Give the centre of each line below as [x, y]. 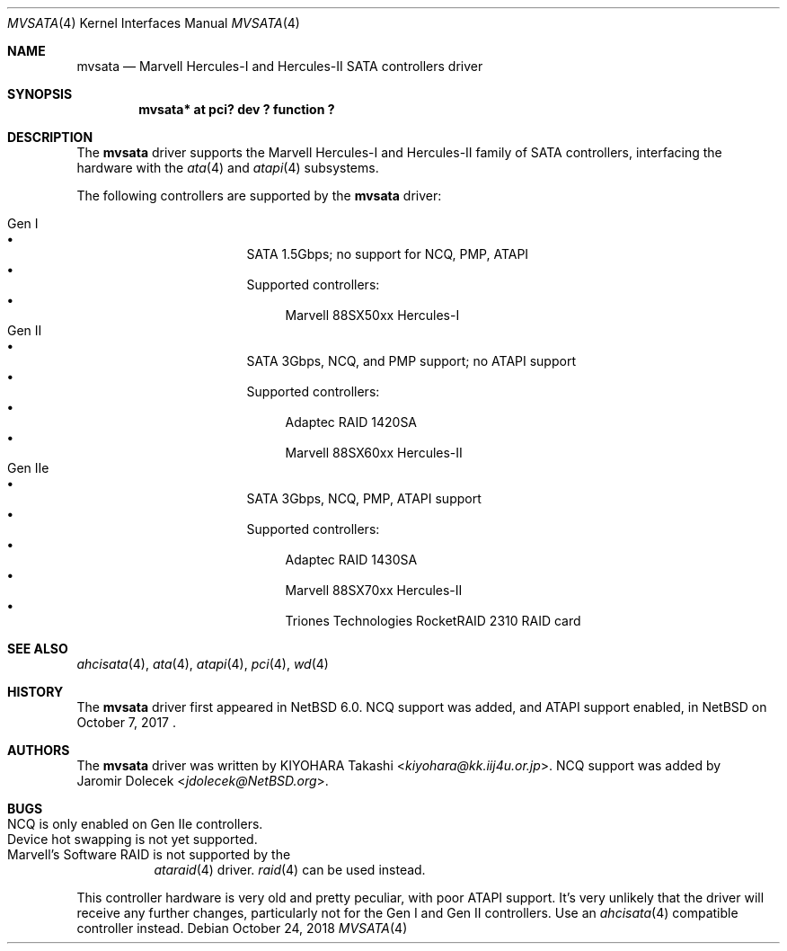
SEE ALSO [38, 649]
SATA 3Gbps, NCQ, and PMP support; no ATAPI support [411, 361]
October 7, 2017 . [126, 722]
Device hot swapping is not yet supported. [133, 839]
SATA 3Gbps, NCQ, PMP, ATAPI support [364, 498]
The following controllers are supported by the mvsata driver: [259, 196]
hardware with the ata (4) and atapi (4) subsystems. [228, 168]
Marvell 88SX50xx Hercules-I [372, 315]
